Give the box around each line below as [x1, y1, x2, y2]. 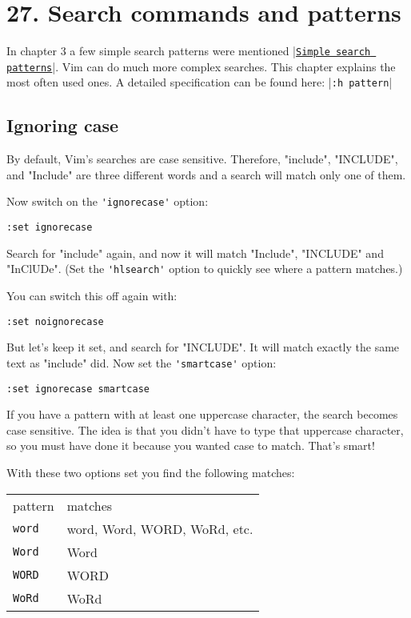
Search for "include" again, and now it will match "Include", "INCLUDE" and [6, 244, 384, 261]
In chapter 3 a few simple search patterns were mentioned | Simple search [6, 42, 371, 59]
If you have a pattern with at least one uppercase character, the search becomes [6, 406, 398, 423]
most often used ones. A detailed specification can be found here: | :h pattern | [6, 74, 393, 90]
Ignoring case [6, 113, 118, 138]
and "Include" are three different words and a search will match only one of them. [6, 166, 406, 183]
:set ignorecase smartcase [6, 383, 150, 395]
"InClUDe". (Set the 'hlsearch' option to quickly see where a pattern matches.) [6, 260, 403, 277]
